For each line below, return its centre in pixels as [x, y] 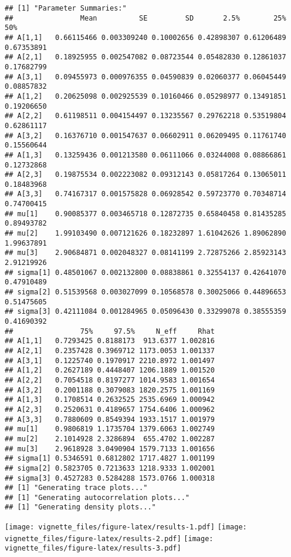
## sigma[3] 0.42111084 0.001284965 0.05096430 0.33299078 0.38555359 [145, 312]
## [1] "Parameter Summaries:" [66, 8]
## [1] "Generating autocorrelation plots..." [97, 497]
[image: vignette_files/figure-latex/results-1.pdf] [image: [126, 527]
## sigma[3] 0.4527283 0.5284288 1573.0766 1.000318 [110, 478]
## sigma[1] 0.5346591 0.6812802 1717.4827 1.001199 [110, 459]
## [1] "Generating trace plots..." [76, 488]
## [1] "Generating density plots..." [80, 507]
